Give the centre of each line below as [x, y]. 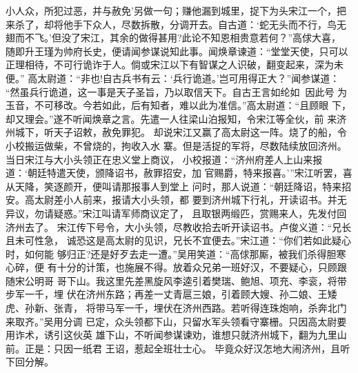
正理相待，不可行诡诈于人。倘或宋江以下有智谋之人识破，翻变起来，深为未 [175, 64]
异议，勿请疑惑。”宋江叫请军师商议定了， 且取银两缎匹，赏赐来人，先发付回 [176, 213]
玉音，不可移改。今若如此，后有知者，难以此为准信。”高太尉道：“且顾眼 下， [178, 105]
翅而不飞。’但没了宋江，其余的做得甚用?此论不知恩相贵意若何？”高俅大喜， [173, 38]
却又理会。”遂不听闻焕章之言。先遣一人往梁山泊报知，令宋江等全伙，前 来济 [176, 118]
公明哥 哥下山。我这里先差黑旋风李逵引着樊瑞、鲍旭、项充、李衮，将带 [186, 280]
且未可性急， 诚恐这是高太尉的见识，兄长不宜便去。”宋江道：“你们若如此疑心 [178, 240]
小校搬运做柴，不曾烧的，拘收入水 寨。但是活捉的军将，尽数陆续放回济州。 [176, 145]
